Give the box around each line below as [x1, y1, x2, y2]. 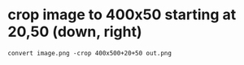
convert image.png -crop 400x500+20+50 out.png [7, 49, 172, 57]
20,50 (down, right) [7, 22, 143, 41]
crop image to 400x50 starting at [7, 6, 237, 24]
